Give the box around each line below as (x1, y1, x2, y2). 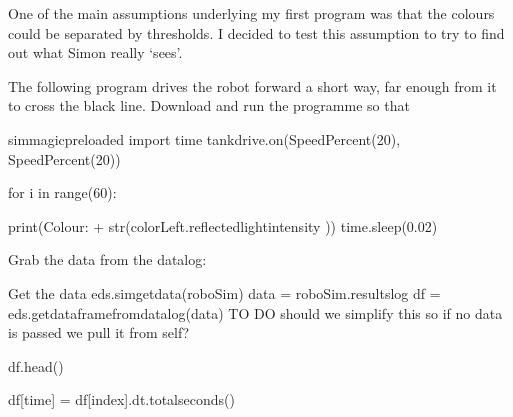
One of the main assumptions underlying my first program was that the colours (8, 3, 495, 23)
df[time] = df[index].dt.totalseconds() (8, 389, 235, 410)
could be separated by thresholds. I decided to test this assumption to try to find (8, 22, 505, 43)
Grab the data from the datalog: (8, 249, 207, 270)
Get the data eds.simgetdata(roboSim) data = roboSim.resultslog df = (8, 282, 441, 303)
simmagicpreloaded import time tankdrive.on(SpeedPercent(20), (8, 128, 401, 149)
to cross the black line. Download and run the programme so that (8, 95, 410, 116)
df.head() (8, 355, 64, 376)
